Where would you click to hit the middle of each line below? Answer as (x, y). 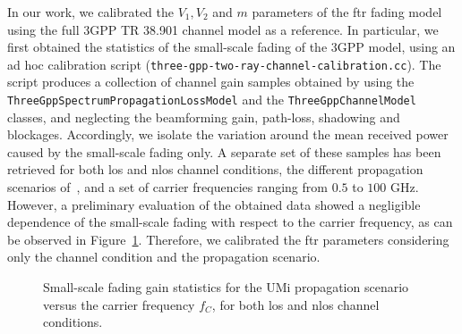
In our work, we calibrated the (91, 12)
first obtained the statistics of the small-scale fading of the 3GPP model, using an (231, 47)
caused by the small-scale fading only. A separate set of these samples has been (224, 151)
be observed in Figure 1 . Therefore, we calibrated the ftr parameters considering (228, 239)
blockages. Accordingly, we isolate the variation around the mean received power (228, 134)
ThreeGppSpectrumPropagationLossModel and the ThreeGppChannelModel (212, 100)
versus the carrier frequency (119, 304)
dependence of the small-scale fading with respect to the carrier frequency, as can (230, 222)
